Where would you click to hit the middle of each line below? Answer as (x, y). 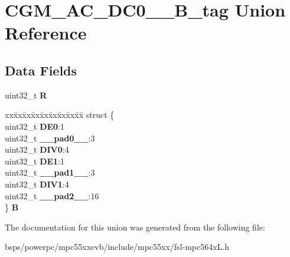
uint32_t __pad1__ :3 (50, 172)
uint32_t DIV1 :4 (37, 184)
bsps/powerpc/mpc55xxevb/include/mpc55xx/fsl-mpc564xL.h (117, 247)
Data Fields (41, 70)
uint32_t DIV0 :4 (37, 149)
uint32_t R (26, 95)
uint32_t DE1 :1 (35, 161)
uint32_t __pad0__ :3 (50, 138)
